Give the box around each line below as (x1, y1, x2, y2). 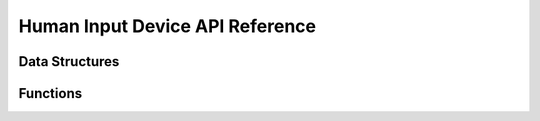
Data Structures (18, 53, 120, 70)
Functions (18, 85, 83, 102)
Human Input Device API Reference (18, 15, 317, 37)
